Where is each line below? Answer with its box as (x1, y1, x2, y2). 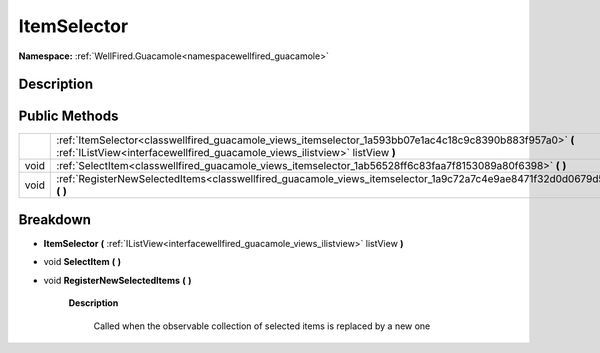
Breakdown (18, 211, 92, 228)
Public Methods (18, 108, 119, 125)
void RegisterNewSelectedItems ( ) (43, 274, 192, 286)
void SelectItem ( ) (43, 256, 122, 268)
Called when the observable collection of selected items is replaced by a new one (93, 320, 431, 332)
